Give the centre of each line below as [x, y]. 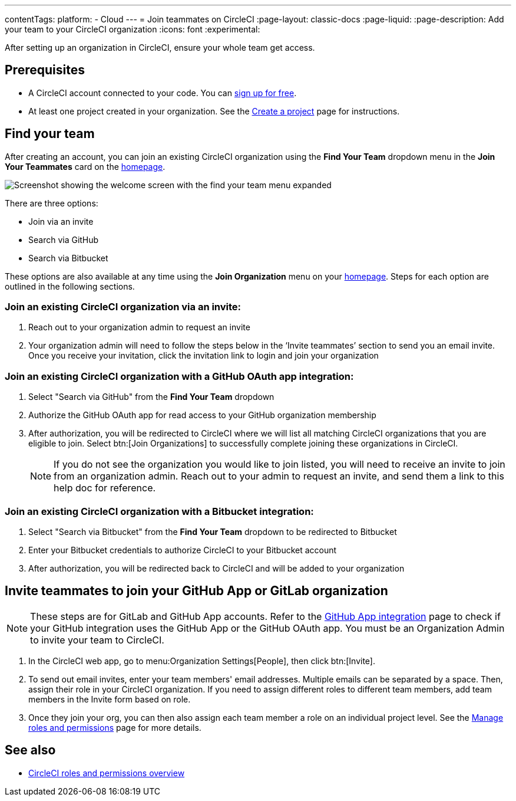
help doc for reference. [105, 488]
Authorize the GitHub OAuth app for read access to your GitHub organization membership [202, 415]
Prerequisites [45, 70]
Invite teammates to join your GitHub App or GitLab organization [196, 591]
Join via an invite [61, 221]
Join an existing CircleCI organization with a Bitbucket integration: [159, 511]
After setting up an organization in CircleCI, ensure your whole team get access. [160, 47]
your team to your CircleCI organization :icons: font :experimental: [133, 29]
